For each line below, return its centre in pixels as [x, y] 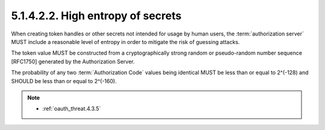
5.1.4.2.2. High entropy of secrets [96, 16]
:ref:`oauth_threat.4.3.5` [72, 109]
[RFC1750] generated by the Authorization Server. [73, 61]
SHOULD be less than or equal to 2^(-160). [64, 81]
